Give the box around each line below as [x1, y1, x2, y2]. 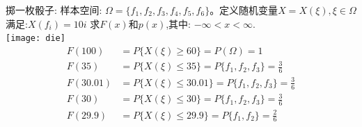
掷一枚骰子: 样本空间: [6, 3, 102, 17]
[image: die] [6, 33, 65, 44]
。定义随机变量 [210, 3, 278, 17]
